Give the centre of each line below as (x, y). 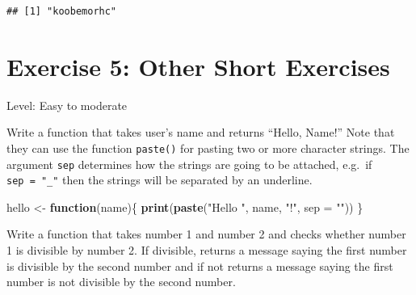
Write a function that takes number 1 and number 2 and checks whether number (206, 234)
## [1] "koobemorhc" (62, 11)
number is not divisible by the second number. (121, 282)
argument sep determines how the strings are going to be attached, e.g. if (189, 164)
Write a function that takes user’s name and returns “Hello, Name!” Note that (201, 132)
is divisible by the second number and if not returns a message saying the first (200, 265)
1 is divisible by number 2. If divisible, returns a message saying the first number (207, 250)
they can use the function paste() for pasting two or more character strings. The (208, 147)
